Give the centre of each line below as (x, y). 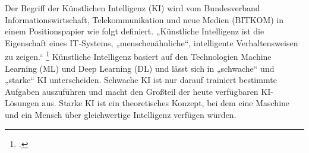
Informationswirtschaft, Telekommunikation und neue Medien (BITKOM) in (144, 19)
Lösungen (22, 103)
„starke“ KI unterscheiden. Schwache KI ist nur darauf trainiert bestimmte (141, 80)
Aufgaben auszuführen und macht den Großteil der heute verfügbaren (132, 91)
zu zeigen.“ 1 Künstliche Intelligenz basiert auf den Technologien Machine (138, 56)
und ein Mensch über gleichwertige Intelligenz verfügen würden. (121, 114)
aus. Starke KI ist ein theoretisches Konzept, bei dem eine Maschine (166, 103)
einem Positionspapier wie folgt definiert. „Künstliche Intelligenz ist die (135, 31)
